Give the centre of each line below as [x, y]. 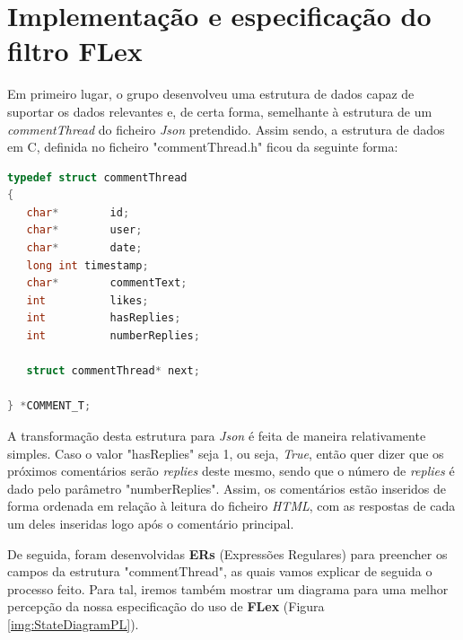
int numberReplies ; [113, 336]
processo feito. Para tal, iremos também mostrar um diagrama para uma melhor [228, 588]
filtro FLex [75, 51]
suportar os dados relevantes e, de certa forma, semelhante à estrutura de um [220, 111]
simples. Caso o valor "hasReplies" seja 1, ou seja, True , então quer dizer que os [226, 453]
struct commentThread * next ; [113, 371]
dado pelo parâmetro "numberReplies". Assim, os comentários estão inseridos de [227, 488]
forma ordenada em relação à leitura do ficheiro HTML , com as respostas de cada [231, 506]
